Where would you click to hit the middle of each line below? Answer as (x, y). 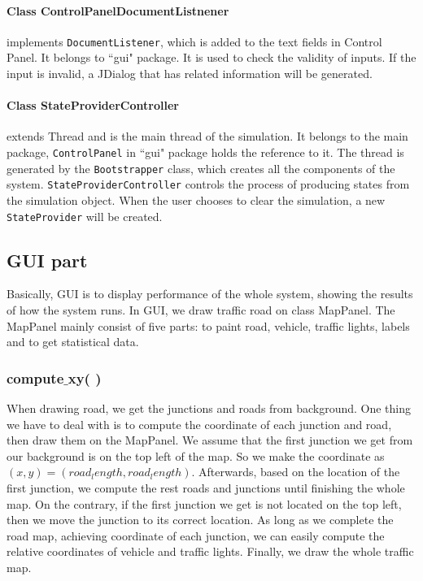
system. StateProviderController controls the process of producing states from (208, 184)
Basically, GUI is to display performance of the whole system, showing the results (210, 294)
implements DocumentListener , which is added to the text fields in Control (194, 41)
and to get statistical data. (73, 342)
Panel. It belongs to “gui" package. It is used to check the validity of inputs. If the (211, 57)
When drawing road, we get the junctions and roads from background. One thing (209, 408)
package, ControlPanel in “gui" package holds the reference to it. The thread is (205, 152)
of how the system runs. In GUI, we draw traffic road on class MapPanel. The (201, 310)
